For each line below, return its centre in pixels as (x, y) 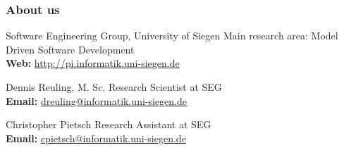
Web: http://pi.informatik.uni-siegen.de (93, 63)
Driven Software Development (70, 49)
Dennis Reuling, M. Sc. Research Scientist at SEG (114, 87)
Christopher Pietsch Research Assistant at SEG (109, 124)
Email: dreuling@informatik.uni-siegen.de (97, 100)
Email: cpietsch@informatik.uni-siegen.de (96, 138)
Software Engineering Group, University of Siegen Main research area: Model (172, 36)
